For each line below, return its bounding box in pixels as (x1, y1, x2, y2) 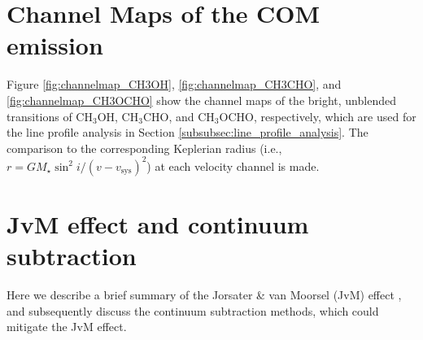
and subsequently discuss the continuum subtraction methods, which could (7, 302, 379, 319)
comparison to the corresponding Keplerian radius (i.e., (7, 139, 282, 156)
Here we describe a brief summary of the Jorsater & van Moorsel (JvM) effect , (7, 286, 402, 303)
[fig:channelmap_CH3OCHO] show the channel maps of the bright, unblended (7, 91, 396, 108)
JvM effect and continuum (7, 207, 309, 240)
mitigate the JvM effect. (7, 318, 127, 335)
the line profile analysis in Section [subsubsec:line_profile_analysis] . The (7, 124, 368, 141)
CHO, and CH (142, 107, 215, 124)
